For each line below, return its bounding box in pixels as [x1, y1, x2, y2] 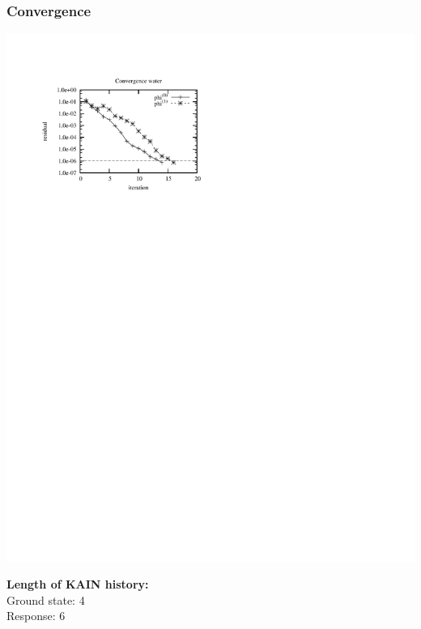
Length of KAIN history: [6, 576, 149, 593]
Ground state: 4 [6, 591, 85, 608]
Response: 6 [6, 607, 66, 624]
